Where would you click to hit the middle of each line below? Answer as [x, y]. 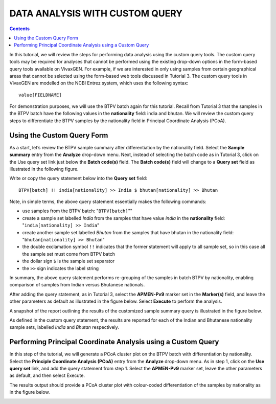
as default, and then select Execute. [47, 375]
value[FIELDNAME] [40, 95]
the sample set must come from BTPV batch [68, 254]
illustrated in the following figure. [44, 169]
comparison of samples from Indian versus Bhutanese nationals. [77, 285]
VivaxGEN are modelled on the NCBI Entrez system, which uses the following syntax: [99, 83]
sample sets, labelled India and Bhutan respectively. [64, 327]
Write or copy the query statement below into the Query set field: [78, 178]
